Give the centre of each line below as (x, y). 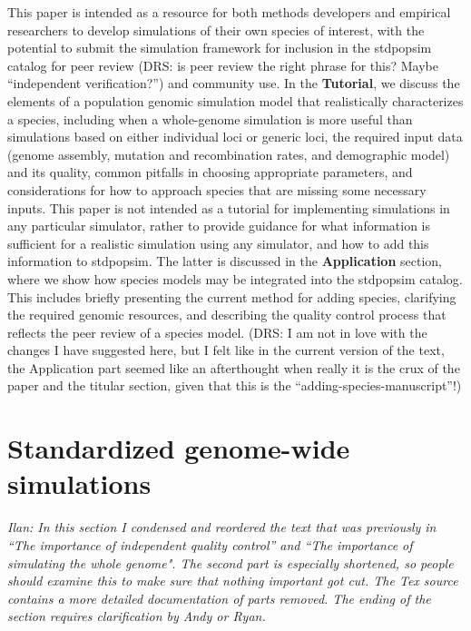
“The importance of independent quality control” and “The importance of (210, 544)
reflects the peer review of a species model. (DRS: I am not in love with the (217, 332)
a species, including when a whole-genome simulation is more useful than (210, 118)
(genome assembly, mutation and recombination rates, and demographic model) (229, 154)
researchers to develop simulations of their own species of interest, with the (216, 30)
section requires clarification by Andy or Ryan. (137, 616)
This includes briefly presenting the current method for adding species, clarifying (232, 296)
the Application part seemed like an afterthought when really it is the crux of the (234, 367)
